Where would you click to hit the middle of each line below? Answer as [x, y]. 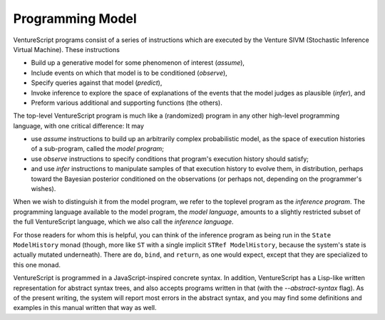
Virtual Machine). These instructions [67, 49]
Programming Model [75, 19]
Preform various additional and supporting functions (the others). [127, 103]
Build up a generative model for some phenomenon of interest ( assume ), [138, 63]
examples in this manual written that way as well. [85, 308]
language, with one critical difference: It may [78, 125]
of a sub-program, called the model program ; [97, 149]
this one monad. [37, 264]
